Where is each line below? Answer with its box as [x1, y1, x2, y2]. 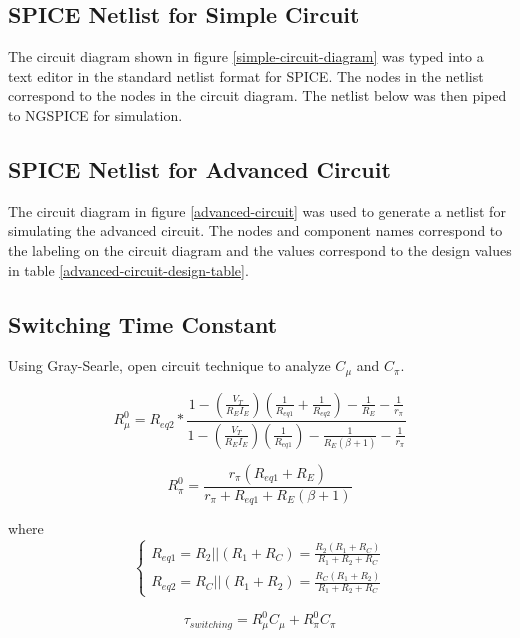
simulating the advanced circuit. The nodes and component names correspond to [8, 220, 503, 241]
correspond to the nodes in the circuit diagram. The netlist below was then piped [8, 85, 507, 106]
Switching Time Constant [8, 308, 278, 339]
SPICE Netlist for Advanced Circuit [8, 153, 391, 184]
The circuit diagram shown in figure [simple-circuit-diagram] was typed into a [8, 46, 484, 67]
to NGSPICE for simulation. [8, 104, 183, 125]
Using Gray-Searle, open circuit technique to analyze [8, 355, 331, 376]
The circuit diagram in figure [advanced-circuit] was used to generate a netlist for [8, 200, 506, 221]
